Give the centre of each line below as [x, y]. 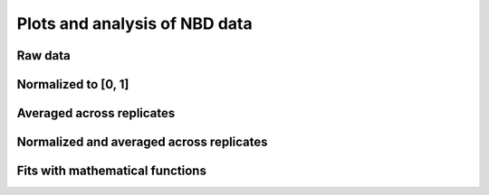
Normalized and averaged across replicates [142, 142]
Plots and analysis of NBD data [134, 23]
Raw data [44, 56]
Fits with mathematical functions [112, 171]
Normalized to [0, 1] [73, 84]
